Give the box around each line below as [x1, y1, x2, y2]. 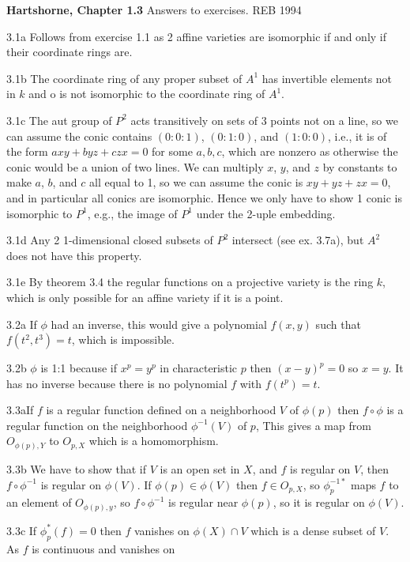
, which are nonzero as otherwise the [221, 143, 398, 160]
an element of [6, 494, 72, 511]
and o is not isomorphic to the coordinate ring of [28, 85, 265, 102]
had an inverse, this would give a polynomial [51, 315, 267, 332]
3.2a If [6, 315, 37, 332]
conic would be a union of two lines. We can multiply [6, 158, 264, 175]
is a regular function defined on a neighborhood [46, 402, 276, 418]
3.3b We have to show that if [6, 460, 147, 477]
